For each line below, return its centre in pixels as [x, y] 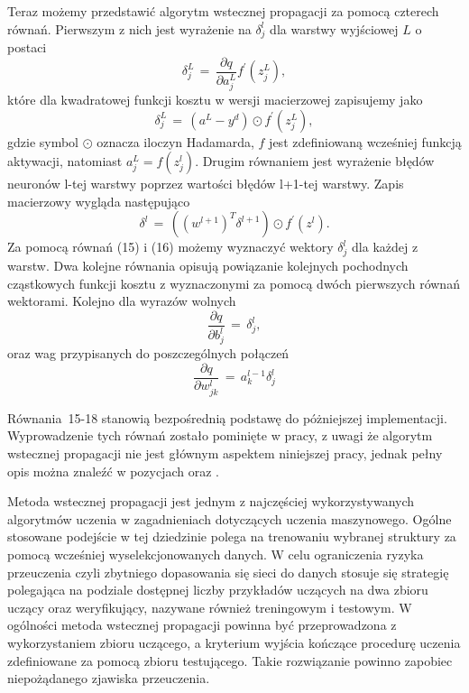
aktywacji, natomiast [65, 161]
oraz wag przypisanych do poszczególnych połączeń [148, 353]
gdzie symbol [43, 141]
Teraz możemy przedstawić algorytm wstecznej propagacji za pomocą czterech [223, 11]
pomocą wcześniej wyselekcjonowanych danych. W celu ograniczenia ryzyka [216, 554]
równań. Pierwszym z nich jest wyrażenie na [129, 28]
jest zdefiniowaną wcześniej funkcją [365, 141]
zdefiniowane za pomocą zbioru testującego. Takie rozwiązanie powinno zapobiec [230, 660]
